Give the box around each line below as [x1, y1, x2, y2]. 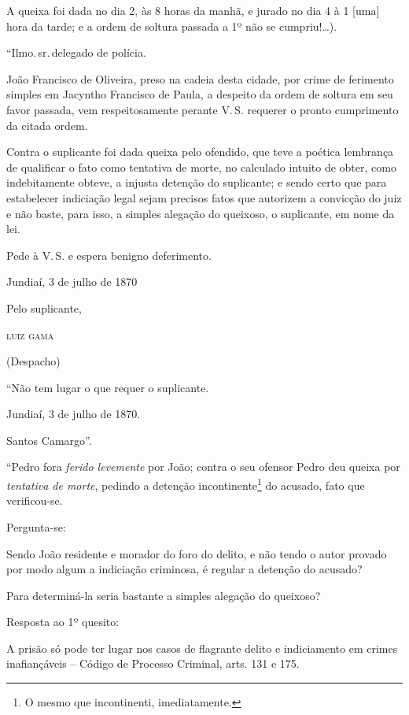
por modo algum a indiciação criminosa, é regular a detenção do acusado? [6, 561, 363, 577]
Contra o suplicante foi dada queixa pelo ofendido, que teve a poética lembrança [6, 143, 394, 160]
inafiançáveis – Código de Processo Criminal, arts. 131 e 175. [6, 655, 300, 672]
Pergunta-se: [6, 518, 66, 535]
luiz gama [6, 326, 54, 343]
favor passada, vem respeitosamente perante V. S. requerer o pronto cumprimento [6, 101, 399, 117]
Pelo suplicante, [6, 299, 82, 316]
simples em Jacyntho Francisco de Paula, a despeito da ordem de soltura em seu [6, 86, 393, 102]
